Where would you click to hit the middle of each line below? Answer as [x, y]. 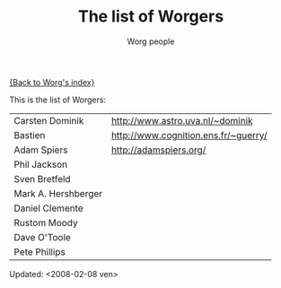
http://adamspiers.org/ [158, 150]
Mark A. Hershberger [58, 193]
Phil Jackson [41, 164]
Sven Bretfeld [42, 179]
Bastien [30, 135]
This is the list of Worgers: [57, 100]
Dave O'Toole [43, 237]
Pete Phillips [40, 251]
